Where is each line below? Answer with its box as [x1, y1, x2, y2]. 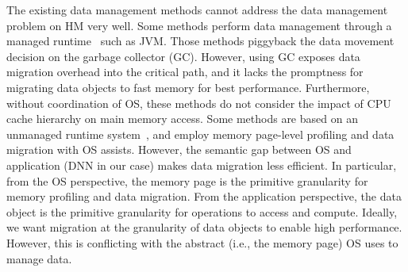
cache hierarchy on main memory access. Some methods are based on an [6, 110, 358, 127]
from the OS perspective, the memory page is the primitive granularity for [6, 172, 368, 189]
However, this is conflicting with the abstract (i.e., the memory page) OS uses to [6, 234, 398, 251]
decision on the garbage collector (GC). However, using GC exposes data [6, 48, 360, 64]
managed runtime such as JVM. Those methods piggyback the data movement [6, 33, 395, 49]
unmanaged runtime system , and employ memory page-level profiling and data [6, 125, 395, 142]
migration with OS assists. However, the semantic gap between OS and [6, 141, 352, 158]
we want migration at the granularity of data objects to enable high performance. [6, 219, 402, 236]
